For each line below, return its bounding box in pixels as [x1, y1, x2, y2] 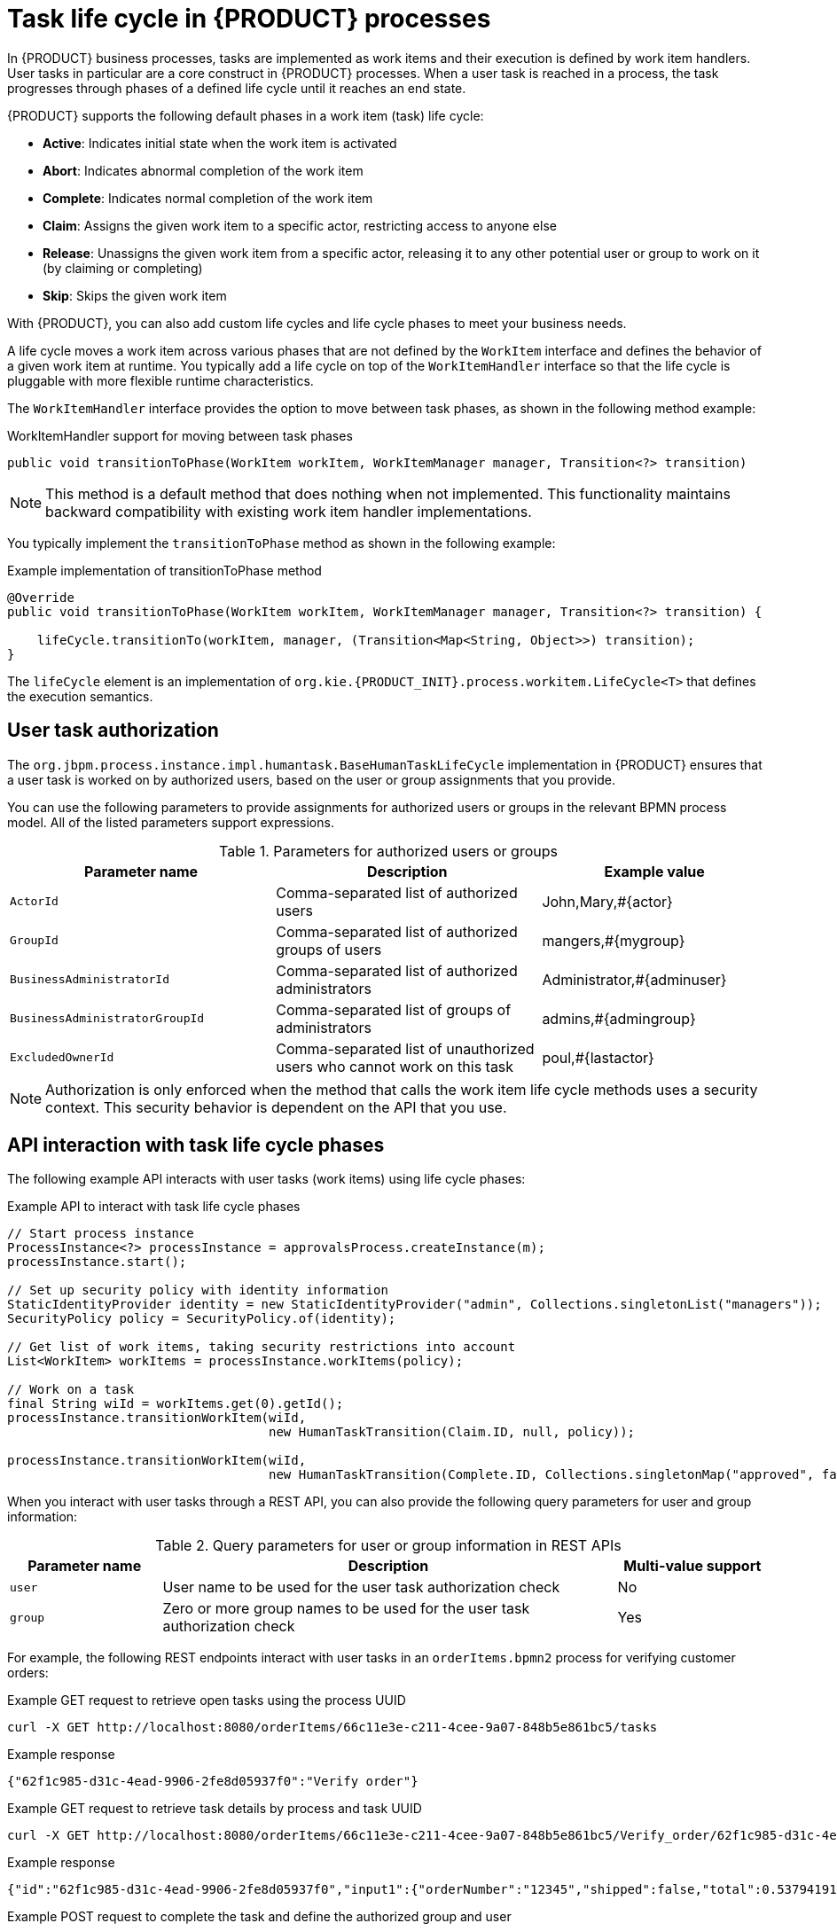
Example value [604, 862, 705, 880]
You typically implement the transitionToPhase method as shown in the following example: [7, 535, 556, 551]
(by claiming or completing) [43, 260, 203, 276]
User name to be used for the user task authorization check [162, 1578, 560, 1597]
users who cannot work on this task [276, 1057, 514, 1075]
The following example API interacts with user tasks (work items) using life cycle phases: [7, 1171, 526, 1187]
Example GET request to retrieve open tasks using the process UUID [7, 1693, 406, 1708]
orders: [7, 1665, 49, 1681]
